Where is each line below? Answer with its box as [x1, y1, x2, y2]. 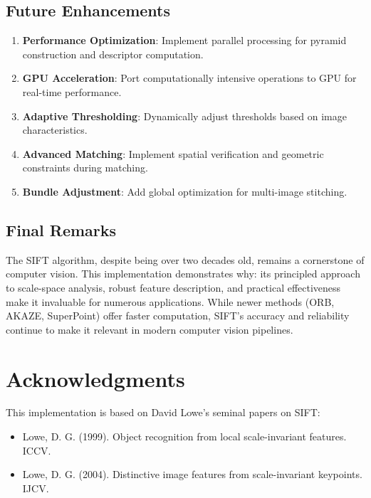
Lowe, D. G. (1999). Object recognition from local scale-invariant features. [22, 429, 347, 444]
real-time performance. [22, 84, 122, 99]
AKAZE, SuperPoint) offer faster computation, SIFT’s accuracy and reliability [6, 308, 350, 323]
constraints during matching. [22, 160, 148, 175]
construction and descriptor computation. [22, 46, 204, 61]
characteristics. [22, 122, 88, 137]
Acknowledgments [6, 364, 185, 393]
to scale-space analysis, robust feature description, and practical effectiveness [6, 280, 341, 295]
